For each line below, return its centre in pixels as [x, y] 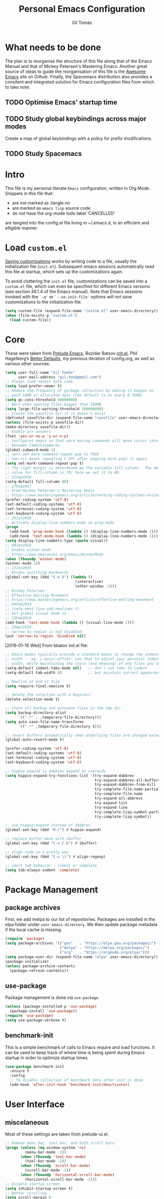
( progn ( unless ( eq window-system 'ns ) [46, 1148]
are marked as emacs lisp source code [51, 208]
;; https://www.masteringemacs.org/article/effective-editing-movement [79, 600]
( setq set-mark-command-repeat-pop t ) [44, 464]
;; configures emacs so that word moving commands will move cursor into [82, 441]
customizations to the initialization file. [43, 302]
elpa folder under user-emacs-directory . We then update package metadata [81, 925]
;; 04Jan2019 [18, 545]
